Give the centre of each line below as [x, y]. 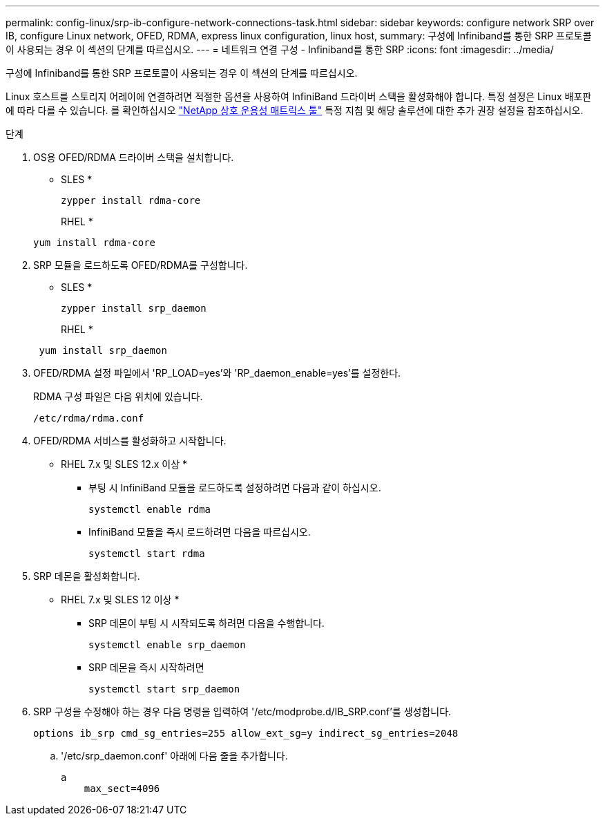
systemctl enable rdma [150, 509]
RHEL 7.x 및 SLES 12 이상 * [120, 600]
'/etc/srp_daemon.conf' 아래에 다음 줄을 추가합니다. [174, 756]
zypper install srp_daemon [134, 308]
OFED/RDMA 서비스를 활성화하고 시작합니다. [130, 441]
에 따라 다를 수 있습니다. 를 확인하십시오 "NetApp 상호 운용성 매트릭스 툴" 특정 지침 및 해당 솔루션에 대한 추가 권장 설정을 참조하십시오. [295, 110]
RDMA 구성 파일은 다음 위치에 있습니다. [118, 396]
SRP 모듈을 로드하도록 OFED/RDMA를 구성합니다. [141, 265]
